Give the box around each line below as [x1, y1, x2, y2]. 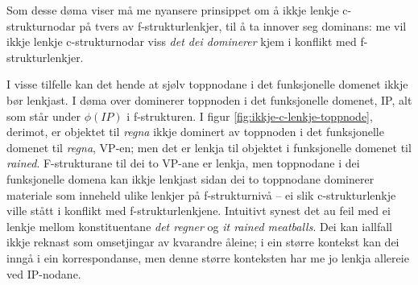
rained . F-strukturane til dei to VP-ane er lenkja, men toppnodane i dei [6, 155, 360, 171]
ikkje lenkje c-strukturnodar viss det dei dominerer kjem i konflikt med [6, 33, 357, 50]
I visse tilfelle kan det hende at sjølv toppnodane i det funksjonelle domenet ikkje [6, 76, 408, 93]
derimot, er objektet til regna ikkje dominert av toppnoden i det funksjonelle [6, 123, 384, 140]
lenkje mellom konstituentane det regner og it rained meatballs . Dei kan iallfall [6, 217, 392, 234]
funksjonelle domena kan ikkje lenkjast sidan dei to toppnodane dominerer [6, 170, 375, 187]
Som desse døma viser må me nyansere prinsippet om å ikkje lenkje [6, 2, 339, 18]
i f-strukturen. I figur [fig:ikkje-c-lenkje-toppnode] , [126, 107, 373, 124]
